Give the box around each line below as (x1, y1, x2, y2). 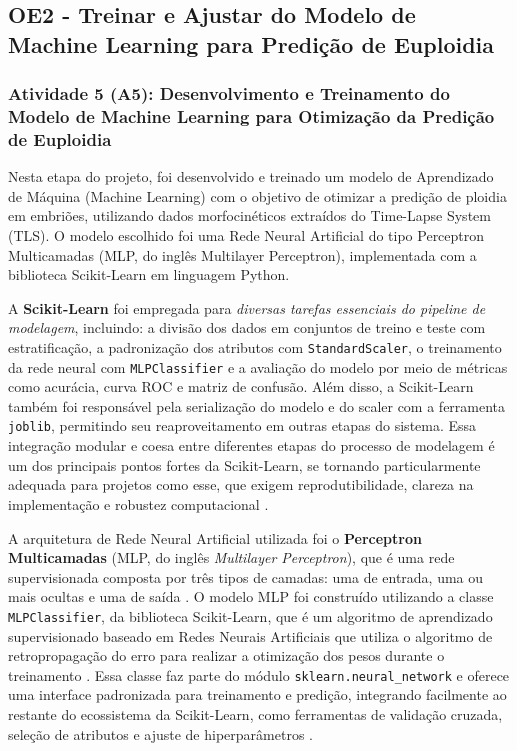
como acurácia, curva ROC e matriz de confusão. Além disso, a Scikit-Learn (8, 376, 474, 397)
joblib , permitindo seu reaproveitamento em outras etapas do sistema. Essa (8, 415, 477, 436)
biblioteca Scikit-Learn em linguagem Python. (8, 264, 290, 285)
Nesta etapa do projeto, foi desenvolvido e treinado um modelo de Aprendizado (8, 166, 494, 187)
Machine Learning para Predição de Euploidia (8, 28, 495, 59)
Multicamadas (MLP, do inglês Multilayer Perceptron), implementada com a (8, 244, 477, 265)
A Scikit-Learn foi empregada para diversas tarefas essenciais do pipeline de (8, 297, 486, 318)
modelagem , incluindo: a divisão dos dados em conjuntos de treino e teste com (8, 317, 486, 338)
